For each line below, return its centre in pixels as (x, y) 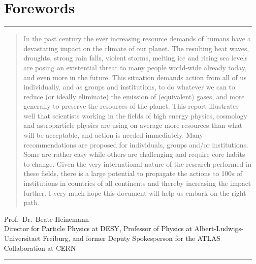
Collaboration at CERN (40, 248)
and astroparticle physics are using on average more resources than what (133, 125)
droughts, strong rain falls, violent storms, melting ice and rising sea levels (135, 58)
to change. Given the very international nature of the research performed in (137, 163)
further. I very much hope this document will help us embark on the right (135, 192)
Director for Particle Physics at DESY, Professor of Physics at (98, 228)
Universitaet (22, 238)
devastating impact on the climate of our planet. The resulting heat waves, (136, 48)
